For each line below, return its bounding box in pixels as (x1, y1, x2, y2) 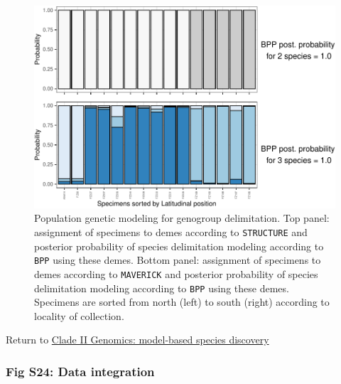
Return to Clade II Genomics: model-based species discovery (6, 332, 269, 347)
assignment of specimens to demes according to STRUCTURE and (34, 224, 308, 239)
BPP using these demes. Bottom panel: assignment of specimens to (34, 252, 321, 267)
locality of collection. (34, 308, 124, 323)
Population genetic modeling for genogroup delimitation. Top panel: (34, 210, 330, 225)
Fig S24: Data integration (6, 362, 155, 380)
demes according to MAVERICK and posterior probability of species (34, 266, 318, 281)
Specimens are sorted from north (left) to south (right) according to (34, 294, 330, 309)
